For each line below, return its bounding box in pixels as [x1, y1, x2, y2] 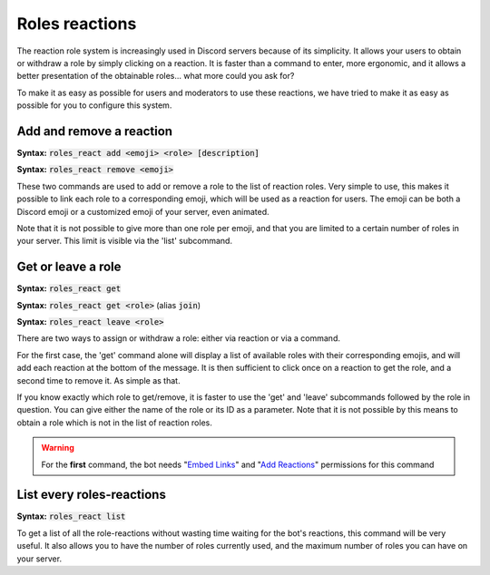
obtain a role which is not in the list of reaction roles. [16, 417, 212, 428]
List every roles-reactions [16, 487, 167, 502]
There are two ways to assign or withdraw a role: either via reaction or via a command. [16, 333, 340, 344]
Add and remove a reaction [16, 123, 172, 139]
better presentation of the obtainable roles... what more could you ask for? [16, 71, 295, 82]
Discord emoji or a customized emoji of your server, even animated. [16, 206, 269, 217]
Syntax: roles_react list [16, 511, 126, 521]
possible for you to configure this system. [16, 100, 172, 111]
